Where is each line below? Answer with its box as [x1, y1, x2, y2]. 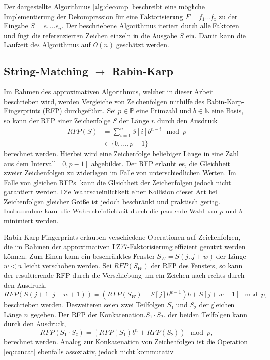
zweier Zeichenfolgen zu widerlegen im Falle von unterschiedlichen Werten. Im [4, 168, 236, 178]
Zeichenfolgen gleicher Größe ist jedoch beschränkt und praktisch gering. [4, 196, 221, 206]
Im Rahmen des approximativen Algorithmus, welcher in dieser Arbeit [4, 86, 214, 97]
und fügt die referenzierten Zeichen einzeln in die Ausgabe [4, 30, 177, 40]
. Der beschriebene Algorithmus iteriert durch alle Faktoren [61, 21, 239, 31]
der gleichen [199, 299, 235, 310]
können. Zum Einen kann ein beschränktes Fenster [4, 251, 155, 261]
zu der [219, 11, 238, 21]
